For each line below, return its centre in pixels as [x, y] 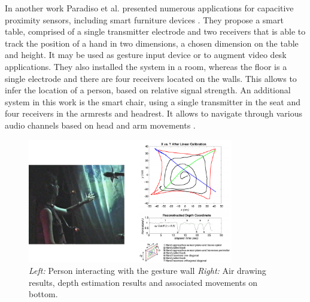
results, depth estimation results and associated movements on [143, 282]
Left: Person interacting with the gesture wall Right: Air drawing [148, 271]
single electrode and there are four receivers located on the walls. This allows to [151, 78]
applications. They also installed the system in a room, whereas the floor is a [146, 66]
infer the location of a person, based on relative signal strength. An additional [148, 90]
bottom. [43, 294]
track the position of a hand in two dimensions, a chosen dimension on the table [152, 43]
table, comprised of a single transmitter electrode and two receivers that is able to [155, 31]
